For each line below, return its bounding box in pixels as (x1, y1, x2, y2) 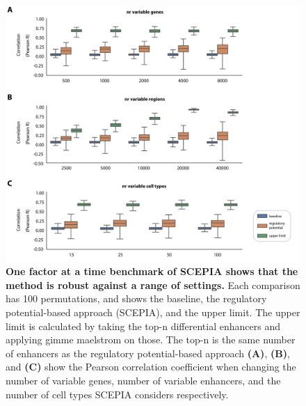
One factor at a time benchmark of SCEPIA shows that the (6, 264, 298, 279)
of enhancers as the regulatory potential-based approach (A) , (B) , (6, 345, 290, 360)
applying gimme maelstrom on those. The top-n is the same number (6, 332, 296, 347)
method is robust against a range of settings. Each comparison (6, 277, 300, 292)
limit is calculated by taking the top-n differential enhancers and (6, 318, 280, 333)
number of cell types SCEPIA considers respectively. (6, 387, 229, 401)
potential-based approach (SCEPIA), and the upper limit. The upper (6, 305, 300, 320)
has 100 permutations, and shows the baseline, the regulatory (6, 291, 267, 306)
